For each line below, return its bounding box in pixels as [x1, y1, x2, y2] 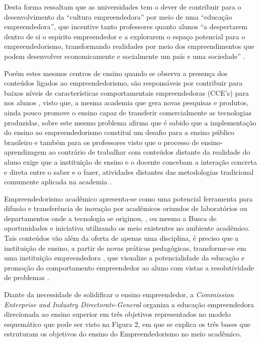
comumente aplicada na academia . [4, 176, 112, 187]
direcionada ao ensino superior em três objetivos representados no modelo [4, 309, 231, 319]
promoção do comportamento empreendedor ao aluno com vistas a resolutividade [4, 262, 254, 272]
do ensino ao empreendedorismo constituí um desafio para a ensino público [4, 127, 234, 138]
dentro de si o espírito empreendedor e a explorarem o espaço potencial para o [4, 31, 245, 41]
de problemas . [4, 272, 49, 283]
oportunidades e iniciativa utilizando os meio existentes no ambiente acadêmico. [4, 223, 250, 233]
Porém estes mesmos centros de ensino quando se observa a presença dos [4, 67, 228, 78]
